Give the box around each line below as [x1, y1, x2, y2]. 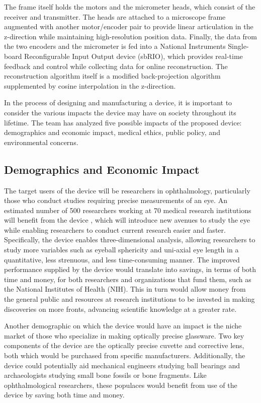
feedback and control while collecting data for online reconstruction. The [4, 60, 228, 71]
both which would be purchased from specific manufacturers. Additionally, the [4, 350, 245, 361]
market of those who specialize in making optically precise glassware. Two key [4, 330, 244, 341]
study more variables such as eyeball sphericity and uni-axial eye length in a [4, 244, 239, 255]
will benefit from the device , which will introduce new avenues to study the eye [4, 215, 250, 225]
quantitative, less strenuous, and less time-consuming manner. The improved [4, 254, 240, 264]
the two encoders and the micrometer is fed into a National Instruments [4, 41, 226, 51]
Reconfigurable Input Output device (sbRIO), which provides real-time [24, 50, 243, 61]
